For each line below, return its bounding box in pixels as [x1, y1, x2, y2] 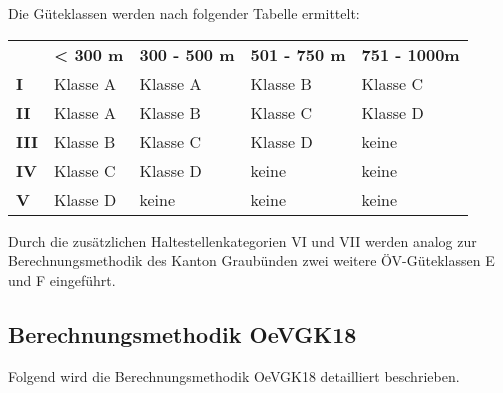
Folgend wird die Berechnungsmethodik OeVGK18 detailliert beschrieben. [8, 365, 460, 386]
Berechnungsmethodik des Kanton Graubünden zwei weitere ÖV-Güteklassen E [8, 250, 495, 271]
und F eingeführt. [8, 269, 116, 290]
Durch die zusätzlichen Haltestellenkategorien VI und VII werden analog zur [8, 230, 477, 251]
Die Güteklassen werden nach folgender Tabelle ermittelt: [8, 3, 360, 23]
